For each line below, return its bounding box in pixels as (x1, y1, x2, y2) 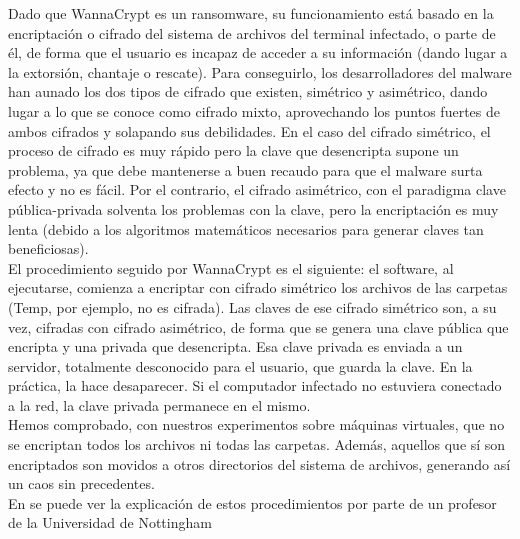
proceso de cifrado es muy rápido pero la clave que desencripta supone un (8, 140, 459, 161)
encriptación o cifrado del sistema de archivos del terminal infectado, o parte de (8, 22, 496, 43)
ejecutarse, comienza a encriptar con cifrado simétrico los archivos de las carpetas (8, 277, 508, 298)
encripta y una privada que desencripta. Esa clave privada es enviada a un (8, 336, 463, 357)
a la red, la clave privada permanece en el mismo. (8, 394, 311, 415)
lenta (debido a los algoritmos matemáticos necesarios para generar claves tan (8, 218, 484, 239)
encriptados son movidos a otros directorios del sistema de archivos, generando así (8, 453, 511, 474)
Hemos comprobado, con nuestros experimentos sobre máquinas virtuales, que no (8, 414, 505, 435)
